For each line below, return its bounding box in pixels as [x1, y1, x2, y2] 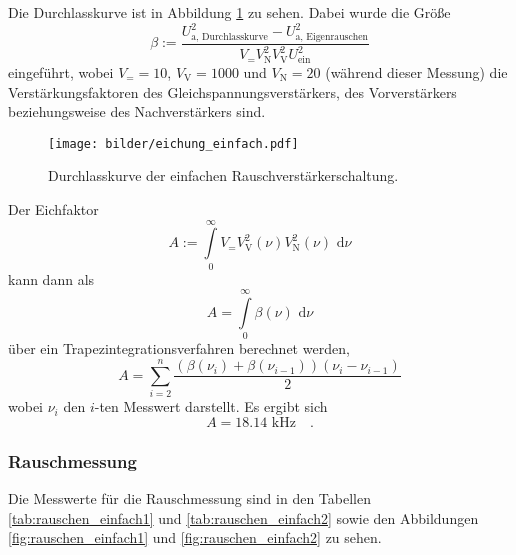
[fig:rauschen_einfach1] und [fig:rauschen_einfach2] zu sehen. [8, 527, 382, 548]
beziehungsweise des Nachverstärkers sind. [8, 101, 266, 122]
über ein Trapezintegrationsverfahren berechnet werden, [8, 338, 350, 359]
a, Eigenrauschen [295, 31, 369, 42]
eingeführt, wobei [8, 61, 114, 82]
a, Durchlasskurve [191, 31, 268, 42]
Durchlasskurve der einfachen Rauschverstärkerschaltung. [48, 165, 399, 186]
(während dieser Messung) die [325, 61, 508, 82]
